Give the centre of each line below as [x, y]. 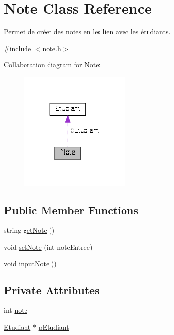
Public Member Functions [71, 209]
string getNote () [29, 230]
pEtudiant [54, 326]
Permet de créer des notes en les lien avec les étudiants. [87, 32]
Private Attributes [52, 290]
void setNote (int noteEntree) [48, 246]
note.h [52, 48]
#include [18, 48]
